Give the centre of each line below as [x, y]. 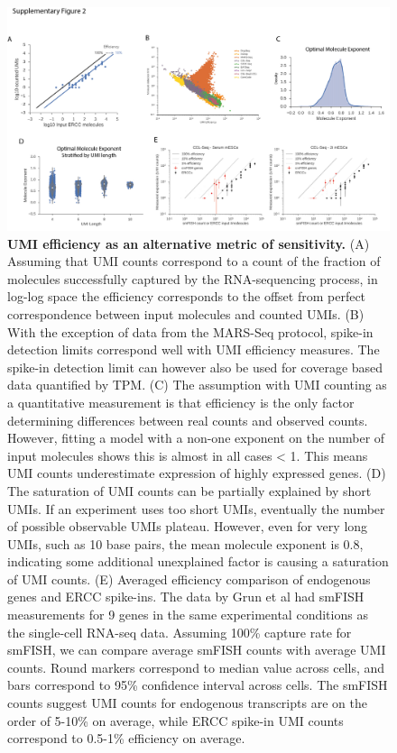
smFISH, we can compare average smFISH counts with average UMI [197, 650]
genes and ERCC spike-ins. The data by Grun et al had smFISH [186, 597]
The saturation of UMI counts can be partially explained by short [189, 490]
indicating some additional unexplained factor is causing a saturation [198, 561]
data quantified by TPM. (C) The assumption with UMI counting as [197, 385]
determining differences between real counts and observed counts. [188, 420]
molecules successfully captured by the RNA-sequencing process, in [193, 278]
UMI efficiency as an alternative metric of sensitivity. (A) [189, 243]
